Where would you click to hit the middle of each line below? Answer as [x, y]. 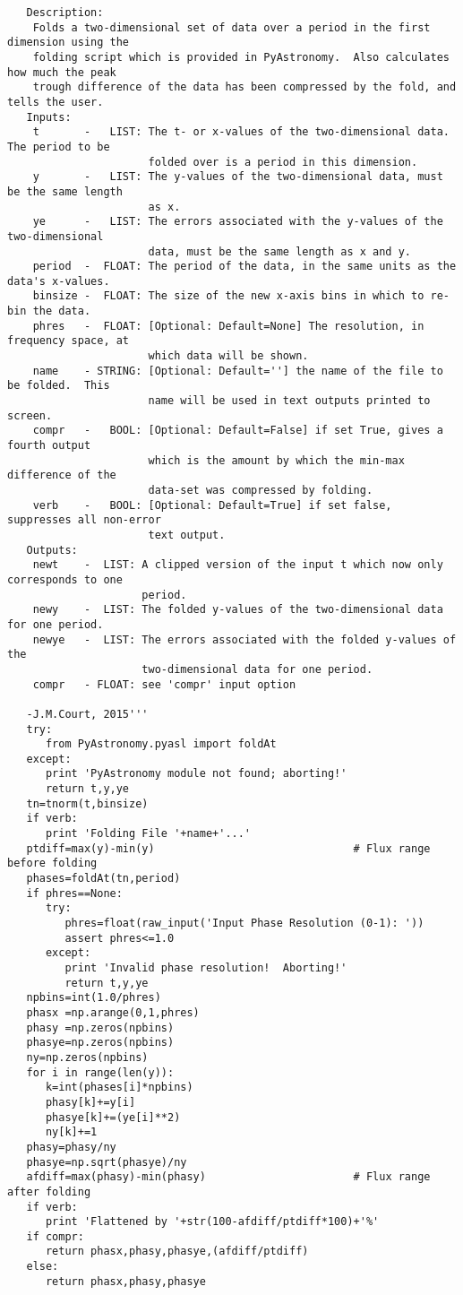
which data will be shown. [228, 356]
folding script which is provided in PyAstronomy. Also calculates [241, 57]
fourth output [49, 446]
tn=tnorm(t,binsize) [87, 803]
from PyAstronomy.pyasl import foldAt [161, 744]
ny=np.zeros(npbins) [87, 1057]
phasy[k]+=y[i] [90, 1102]
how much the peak [62, 72]
